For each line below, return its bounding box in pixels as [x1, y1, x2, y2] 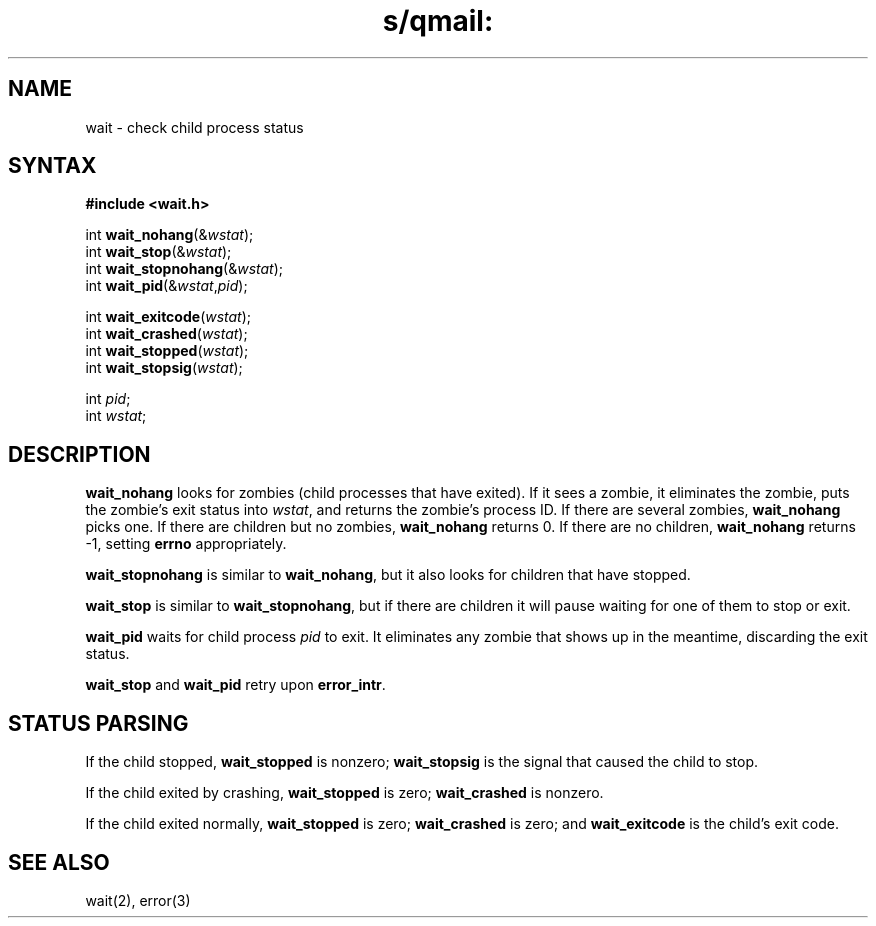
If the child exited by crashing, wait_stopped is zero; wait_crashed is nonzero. [85, 784, 604, 802]
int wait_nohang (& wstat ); [85, 226, 254, 244]
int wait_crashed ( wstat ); [85, 325, 248, 343]
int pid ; [85, 390, 131, 408]
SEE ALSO [8, 849, 110, 875]
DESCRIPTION [8, 441, 151, 467]
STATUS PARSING [8, 710, 189, 736]
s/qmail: [382, 4, 494, 38]
